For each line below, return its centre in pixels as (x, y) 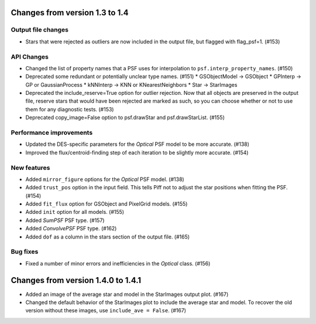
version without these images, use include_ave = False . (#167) (106, 311)
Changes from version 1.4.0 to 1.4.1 (76, 280)
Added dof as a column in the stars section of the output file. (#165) (108, 237)
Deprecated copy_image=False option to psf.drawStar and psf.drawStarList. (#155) (125, 118)
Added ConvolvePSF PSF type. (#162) (71, 228)
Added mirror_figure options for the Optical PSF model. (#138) (105, 179)
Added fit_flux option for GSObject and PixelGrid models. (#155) (107, 204)
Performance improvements (52, 133)
